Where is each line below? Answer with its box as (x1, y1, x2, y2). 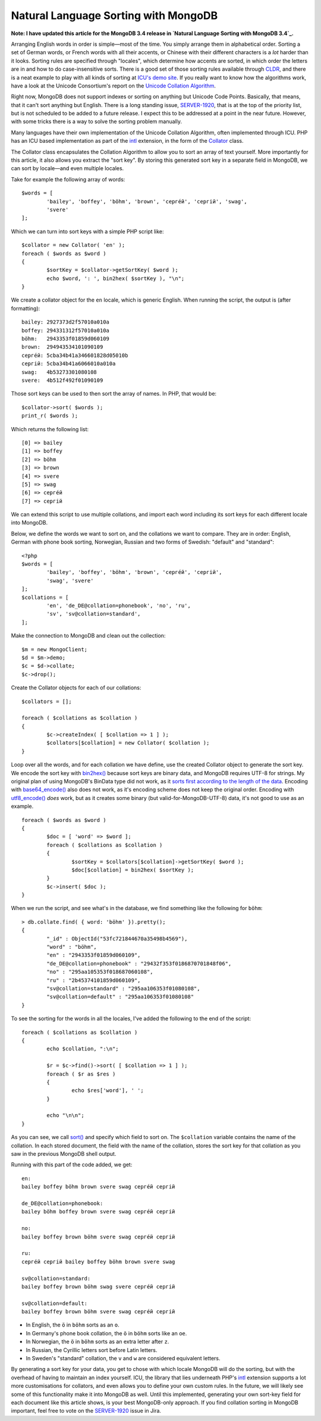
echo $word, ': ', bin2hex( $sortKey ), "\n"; (46, 275, 185, 282)
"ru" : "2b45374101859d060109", (46, 977, 141, 984)
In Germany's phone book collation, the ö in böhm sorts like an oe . (26, 1329, 187, 1337)
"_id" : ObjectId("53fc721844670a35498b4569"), (46, 935, 188, 942)
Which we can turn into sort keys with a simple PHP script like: (11, 228, 164, 235)
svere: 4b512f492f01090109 (21, 377, 103, 384)
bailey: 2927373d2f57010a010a (21, 319, 110, 325)
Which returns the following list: (11, 425, 89, 432)
